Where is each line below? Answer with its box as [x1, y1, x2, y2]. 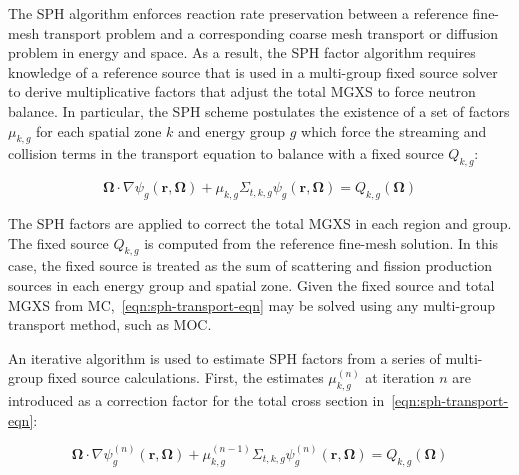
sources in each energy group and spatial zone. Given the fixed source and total [8, 274, 495, 295]
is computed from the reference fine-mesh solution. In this [144, 232, 499, 253]
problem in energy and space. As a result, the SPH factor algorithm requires [8, 42, 476, 63]
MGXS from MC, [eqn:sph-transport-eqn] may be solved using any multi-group [8, 294, 496, 315]
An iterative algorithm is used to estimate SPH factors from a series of [8, 347, 441, 368]
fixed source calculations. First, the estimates [47, 367, 324, 388]
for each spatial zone [36, 120, 162, 141]
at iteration [365, 367, 435, 388]
